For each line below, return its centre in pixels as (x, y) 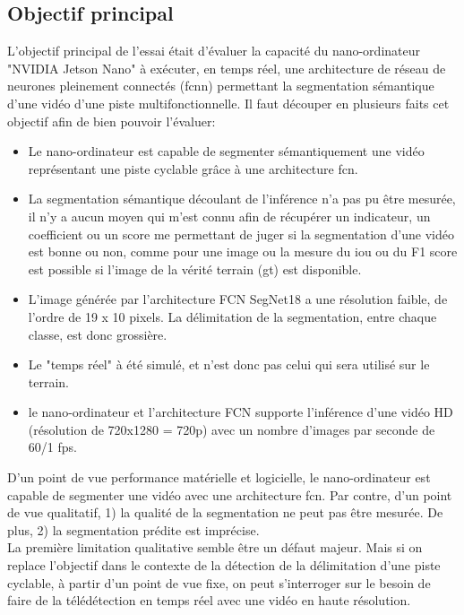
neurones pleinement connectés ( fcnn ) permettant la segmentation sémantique (221, 86)
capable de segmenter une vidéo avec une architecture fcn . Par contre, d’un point (230, 494)
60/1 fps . (52, 447)
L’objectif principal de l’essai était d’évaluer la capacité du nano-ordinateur (214, 51)
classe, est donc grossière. (98, 334)
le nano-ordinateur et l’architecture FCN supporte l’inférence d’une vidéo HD (241, 412)
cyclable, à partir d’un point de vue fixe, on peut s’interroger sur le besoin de (219, 582)
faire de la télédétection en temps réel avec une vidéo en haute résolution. (209, 600)
